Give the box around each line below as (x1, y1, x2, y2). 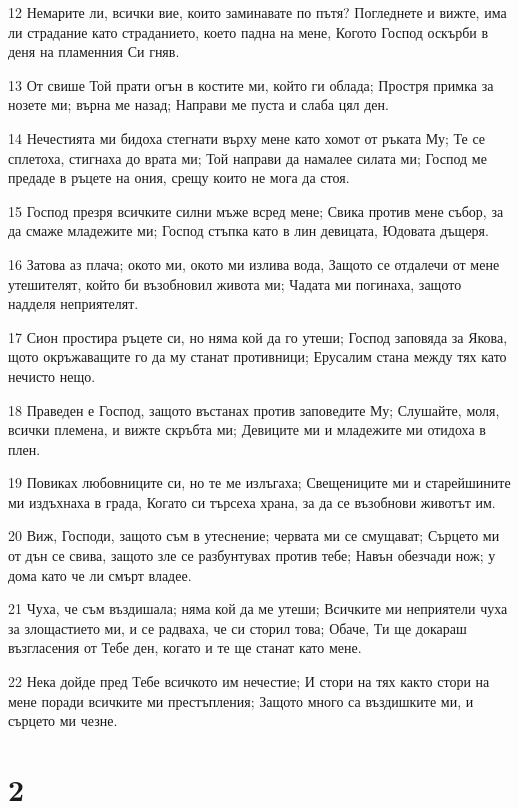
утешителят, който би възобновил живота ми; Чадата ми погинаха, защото (8, 273, 462, 294)
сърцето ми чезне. (8, 710, 118, 731)
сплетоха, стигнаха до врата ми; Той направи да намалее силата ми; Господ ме (8, 147, 487, 168)
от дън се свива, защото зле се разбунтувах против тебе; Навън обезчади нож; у (8, 545, 496, 566)
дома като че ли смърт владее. (8, 564, 192, 585)
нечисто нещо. (8, 365, 96, 386)
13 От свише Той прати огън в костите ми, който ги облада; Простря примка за (8, 74, 494, 95)
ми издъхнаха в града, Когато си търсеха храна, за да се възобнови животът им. (8, 491, 496, 512)
